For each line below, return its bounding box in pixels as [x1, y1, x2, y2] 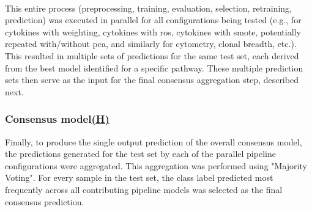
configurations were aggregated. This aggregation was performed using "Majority [5, 159, 307, 172]
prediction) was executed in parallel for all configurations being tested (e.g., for [5, 13, 302, 26]
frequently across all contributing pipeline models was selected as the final [5, 183, 283, 196]
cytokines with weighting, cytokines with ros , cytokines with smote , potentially [5, 25, 301, 38]
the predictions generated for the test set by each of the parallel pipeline [5, 147, 276, 160]
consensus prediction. [5, 195, 84, 208]
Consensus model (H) [5, 111, 110, 126]
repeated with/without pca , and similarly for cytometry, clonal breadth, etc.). [5, 37, 297, 50]
